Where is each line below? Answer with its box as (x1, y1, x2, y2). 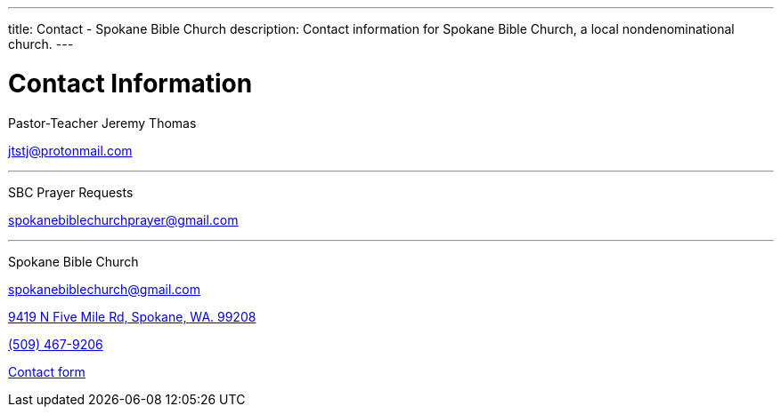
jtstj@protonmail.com (8, 142, 133, 158)
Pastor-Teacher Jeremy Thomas (8, 115, 197, 131)
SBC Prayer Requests (8, 184, 134, 200)
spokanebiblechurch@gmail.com (8, 281, 200, 297)
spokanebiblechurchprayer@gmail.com (8, 211, 239, 227)
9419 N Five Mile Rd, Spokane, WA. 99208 (8, 308, 256, 324)
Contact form (8, 363, 85, 379)
